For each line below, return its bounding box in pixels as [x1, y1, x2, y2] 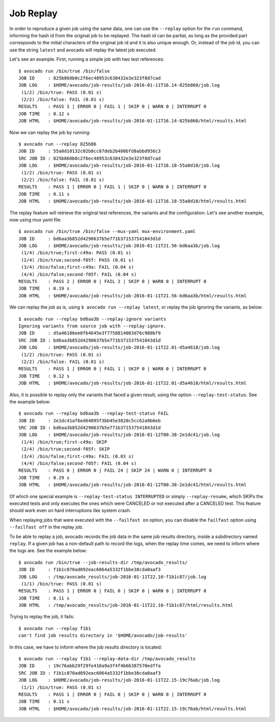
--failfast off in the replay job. [9, 524, 84, 530]
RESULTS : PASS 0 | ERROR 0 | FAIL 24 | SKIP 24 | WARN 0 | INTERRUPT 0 [18, 468, 212, 474]
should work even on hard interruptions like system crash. [9, 507, 131, 513]
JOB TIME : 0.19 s [18, 286, 70, 292]
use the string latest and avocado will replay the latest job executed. [9, 46, 157, 53]
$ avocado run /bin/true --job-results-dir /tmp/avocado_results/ [18, 559, 188, 565]
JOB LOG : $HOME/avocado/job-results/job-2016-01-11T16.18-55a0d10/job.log [18, 163, 220, 168]
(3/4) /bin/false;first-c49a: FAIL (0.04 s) [21, 264, 134, 270]
